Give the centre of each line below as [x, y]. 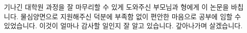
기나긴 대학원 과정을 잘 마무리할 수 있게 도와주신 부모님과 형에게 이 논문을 [116, 7]
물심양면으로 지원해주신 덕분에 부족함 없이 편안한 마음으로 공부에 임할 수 [131, 16]
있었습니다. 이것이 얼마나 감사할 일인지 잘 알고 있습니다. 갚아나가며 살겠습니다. [123, 26]
